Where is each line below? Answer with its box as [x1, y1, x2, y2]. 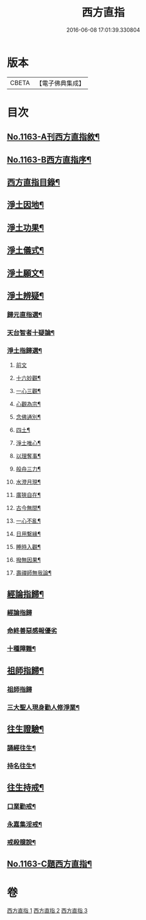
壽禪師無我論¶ [15, 569, 52, 576]
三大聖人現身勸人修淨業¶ [7, 703, 80, 712]
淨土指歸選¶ [7, 346, 42, 355]
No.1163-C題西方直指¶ [7, 859, 92, 869]
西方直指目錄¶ [7, 177, 60, 188]
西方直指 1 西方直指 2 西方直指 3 [7, 907, 88, 914]
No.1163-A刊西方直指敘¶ [7, 132, 100, 142]
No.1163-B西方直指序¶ [7, 154, 92, 165]
